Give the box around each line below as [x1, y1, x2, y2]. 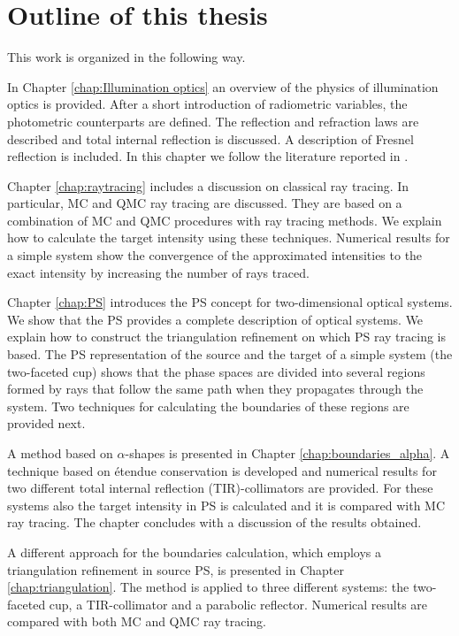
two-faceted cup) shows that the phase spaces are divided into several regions [7, 362, 425, 380]
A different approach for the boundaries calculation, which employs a [7, 542, 382, 561]
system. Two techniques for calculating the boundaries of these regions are [7, 396, 409, 415]
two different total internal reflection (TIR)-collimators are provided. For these [7, 479, 433, 497]
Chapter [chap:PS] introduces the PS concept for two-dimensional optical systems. [7, 293, 453, 311]
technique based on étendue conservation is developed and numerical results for [7, 461, 437, 479]
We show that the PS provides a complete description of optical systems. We [7, 310, 424, 328]
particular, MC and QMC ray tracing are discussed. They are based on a [7, 194, 402, 212]
